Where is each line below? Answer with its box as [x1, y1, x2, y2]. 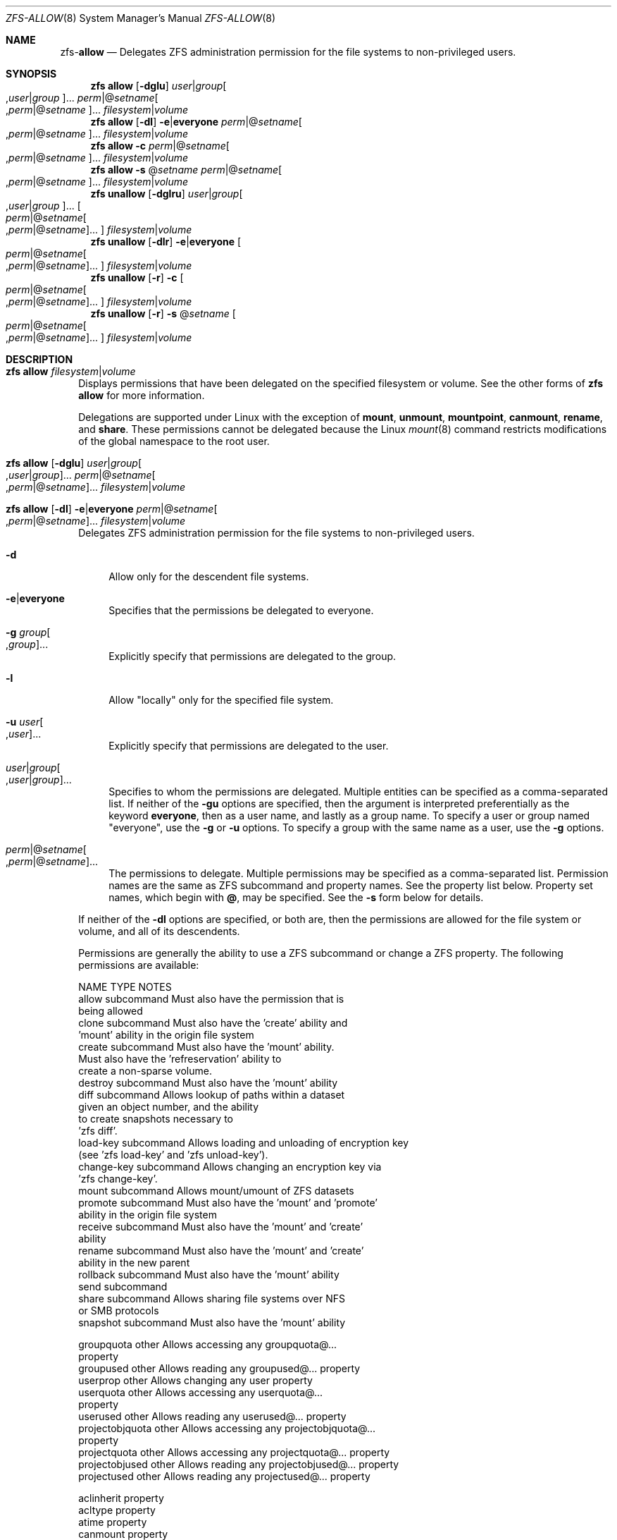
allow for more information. [78, 389, 205, 401]
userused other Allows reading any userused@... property [78, 1410, 347, 1422]
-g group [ [6, 626, 51, 638]
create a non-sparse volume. [78, 1065, 212, 1077]
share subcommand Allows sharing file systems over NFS [78, 1292, 345, 1304]
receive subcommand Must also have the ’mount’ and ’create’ [78, 1221, 363, 1233]
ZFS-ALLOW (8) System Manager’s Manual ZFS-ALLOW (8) [6, 12, 276, 24]
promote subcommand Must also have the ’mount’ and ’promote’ [78, 1197, 378, 1209]
